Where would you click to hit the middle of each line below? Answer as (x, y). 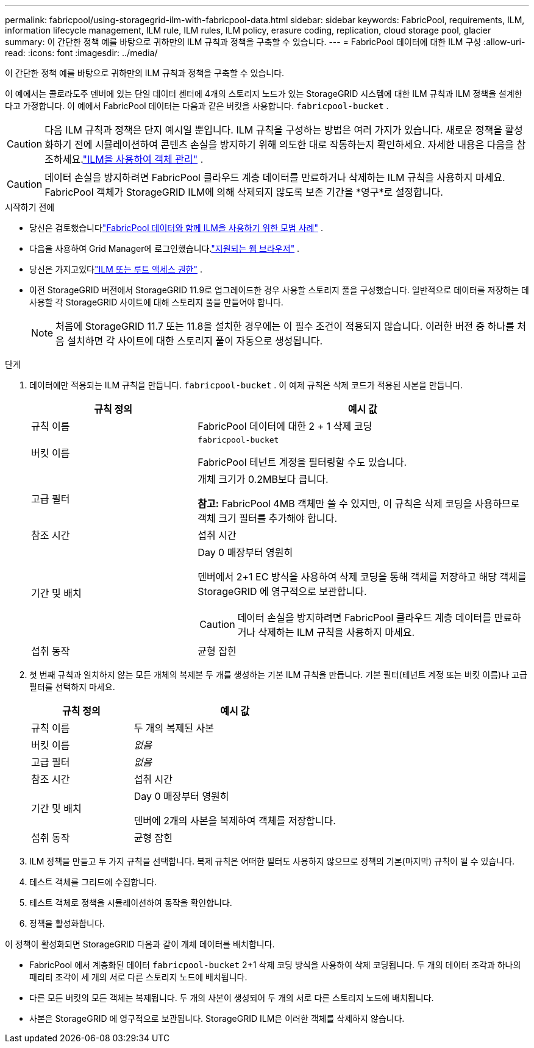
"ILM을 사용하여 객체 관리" (140, 159)
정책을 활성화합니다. (67, 923)
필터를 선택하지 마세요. (72, 687)
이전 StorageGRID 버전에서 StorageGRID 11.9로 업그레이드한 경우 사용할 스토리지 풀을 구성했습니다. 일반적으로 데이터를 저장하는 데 (279, 290)
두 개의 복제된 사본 (174, 728)
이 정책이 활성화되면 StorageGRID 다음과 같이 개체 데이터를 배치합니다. (140, 944)
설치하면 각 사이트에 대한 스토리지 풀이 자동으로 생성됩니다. (195, 341)
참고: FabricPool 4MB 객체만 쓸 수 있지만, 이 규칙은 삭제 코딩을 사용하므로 (359, 504)
